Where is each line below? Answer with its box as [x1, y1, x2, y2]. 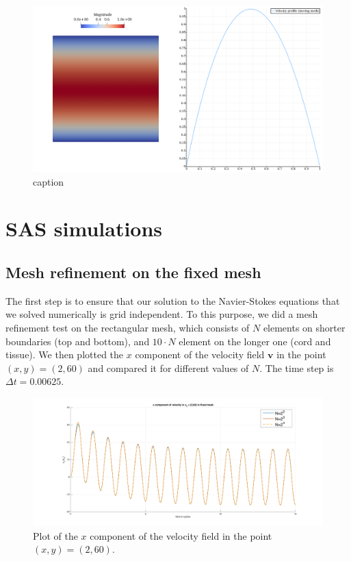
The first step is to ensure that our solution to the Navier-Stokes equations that [5, 293, 340, 308]
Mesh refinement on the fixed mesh [5, 262, 261, 282]
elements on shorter [263, 321, 346, 334]
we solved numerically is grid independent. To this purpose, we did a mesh [5, 307, 318, 321]
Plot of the [33, 528, 78, 543]
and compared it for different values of [88, 360, 249, 375]
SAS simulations [5, 214, 163, 242]
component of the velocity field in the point [90, 528, 272, 543]
